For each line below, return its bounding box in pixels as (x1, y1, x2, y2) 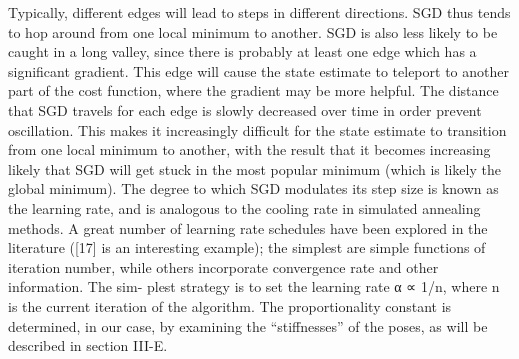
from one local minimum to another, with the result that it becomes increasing (8, 139, 491, 160)
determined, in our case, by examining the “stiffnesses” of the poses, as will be (8, 315, 488, 336)
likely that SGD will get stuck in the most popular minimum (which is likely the (8, 158, 501, 179)
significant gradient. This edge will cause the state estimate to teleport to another (8, 60, 509, 81)
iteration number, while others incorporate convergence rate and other (8, 256, 439, 277)
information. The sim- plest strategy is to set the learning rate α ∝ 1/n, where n (8, 276, 500, 297)
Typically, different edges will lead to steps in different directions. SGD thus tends (8, 2, 511, 22)
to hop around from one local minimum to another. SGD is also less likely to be (8, 21, 498, 42)
